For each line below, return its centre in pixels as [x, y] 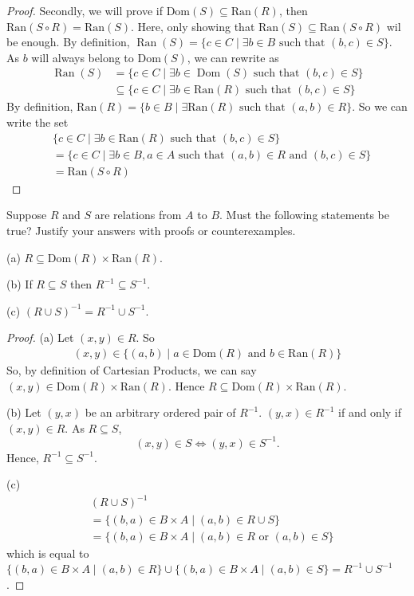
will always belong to [83, 57]
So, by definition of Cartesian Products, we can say [132, 369]
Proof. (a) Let [40, 337]
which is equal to [48, 553]
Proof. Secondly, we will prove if [85, 10]
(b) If [20, 284]
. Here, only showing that [193, 26]
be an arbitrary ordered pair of [160, 412]
